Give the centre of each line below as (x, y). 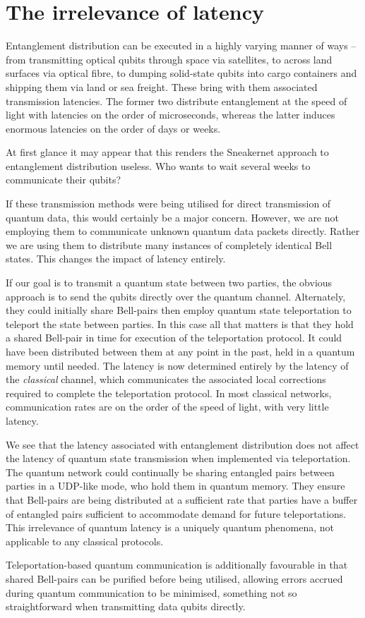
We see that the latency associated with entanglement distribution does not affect (182, 444)
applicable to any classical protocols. (85, 541)
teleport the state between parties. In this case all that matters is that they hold (180, 323)
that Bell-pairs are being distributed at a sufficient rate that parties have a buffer (182, 499)
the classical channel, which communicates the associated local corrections (166, 379)
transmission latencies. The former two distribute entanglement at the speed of (176, 101)
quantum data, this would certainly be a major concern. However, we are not (172, 217)
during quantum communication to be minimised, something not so (151, 592)
